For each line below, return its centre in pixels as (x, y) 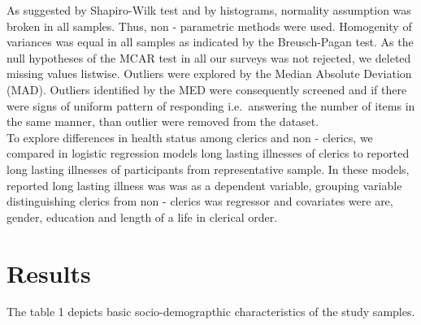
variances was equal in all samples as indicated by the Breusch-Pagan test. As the (210, 42)
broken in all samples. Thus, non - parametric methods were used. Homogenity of (209, 26)
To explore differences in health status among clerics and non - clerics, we (190, 137)
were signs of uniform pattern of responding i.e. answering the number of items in (211, 105)
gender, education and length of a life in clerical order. (142, 217)
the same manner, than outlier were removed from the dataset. (163, 121)
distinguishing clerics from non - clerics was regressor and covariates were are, (200, 201)
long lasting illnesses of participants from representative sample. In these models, (208, 169)
